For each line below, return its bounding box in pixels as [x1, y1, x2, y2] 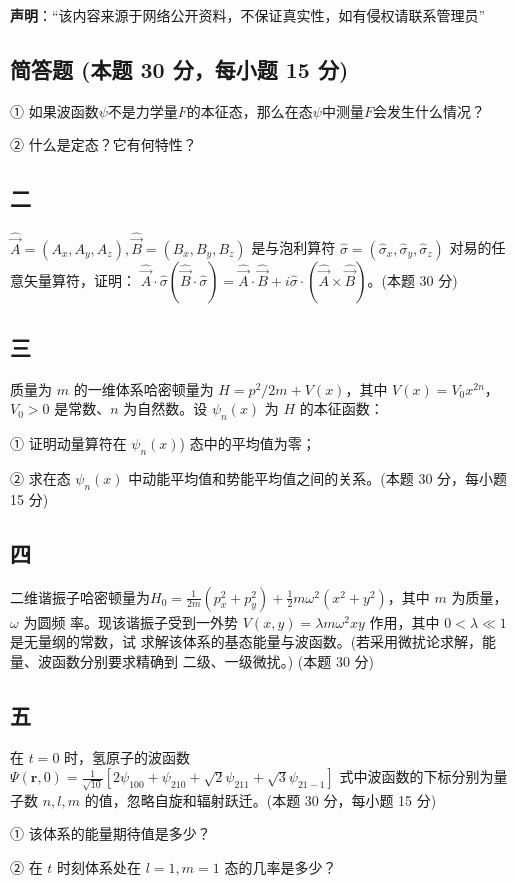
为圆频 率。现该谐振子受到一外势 [23, 611, 239, 632]
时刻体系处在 [57, 857, 142, 878]
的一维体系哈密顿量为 [73, 378, 214, 399]
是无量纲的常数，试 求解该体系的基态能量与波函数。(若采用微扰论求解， [10, 631, 483, 652]
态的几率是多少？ [224, 857, 337, 878]
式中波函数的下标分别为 [339, 766, 494, 787]
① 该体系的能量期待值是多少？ [10, 823, 211, 844]
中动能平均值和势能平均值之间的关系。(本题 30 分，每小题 [128, 468, 508, 489]
